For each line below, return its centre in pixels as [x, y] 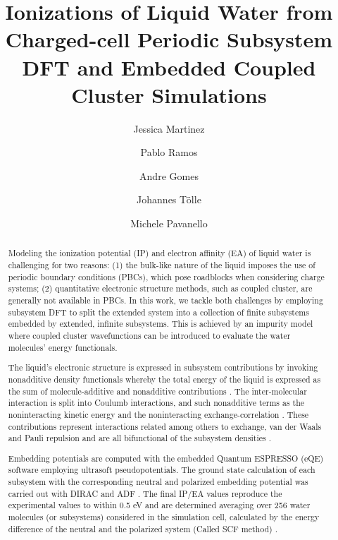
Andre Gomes [169, 175]
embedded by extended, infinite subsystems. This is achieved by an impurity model [161, 324]
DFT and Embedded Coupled [169, 67]
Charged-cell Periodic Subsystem [169, 39]
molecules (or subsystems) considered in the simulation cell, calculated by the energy [164, 517]
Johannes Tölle [169, 199]
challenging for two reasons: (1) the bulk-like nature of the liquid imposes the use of [162, 265]
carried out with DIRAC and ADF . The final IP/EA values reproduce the [145, 493]
